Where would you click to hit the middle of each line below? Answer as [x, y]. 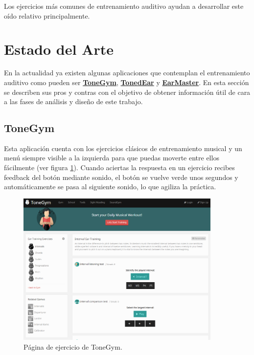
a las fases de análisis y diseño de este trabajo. [73, 101]
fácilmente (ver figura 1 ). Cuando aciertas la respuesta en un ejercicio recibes [119, 167]
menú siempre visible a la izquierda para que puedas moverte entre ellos [112, 158]
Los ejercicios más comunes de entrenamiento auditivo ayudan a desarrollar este [124, 6]
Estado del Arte [59, 49]
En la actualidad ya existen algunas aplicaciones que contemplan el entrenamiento [127, 73]
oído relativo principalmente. [47, 15]
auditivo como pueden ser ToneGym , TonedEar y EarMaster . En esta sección [127, 82]
